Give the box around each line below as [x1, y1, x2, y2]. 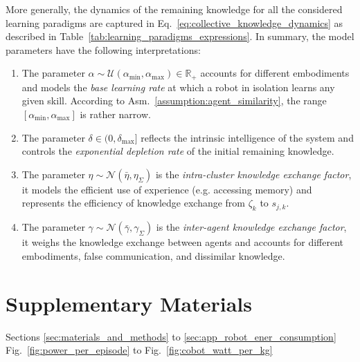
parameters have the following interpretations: [6, 42, 201, 57]
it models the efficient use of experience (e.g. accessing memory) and [21, 182, 312, 196]
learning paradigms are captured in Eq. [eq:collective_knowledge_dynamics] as [6, 15, 343, 30]
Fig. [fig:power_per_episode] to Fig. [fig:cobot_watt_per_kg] [6, 343, 273, 357]
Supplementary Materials [6, 289, 252, 317]
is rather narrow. [80, 107, 151, 122]
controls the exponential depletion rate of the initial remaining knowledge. [21, 144, 334, 158]
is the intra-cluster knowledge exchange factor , [155, 166, 352, 181]
